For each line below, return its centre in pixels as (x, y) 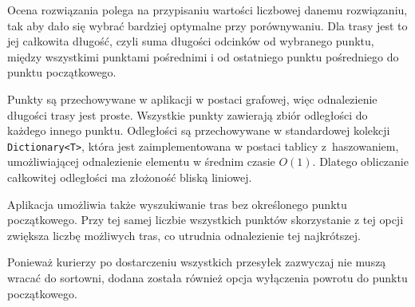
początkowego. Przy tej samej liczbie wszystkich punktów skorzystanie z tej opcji (206, 220)
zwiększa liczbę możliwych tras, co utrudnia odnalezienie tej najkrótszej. (184, 235)
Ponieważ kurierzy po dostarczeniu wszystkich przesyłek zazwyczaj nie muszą (197, 262)
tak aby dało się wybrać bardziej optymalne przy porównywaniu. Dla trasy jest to (207, 25)
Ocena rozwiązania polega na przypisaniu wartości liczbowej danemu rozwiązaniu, (207, 10)
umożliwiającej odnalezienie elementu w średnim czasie (141, 161)
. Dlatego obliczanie (360, 161)
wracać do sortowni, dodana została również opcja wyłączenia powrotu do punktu (207, 277)
